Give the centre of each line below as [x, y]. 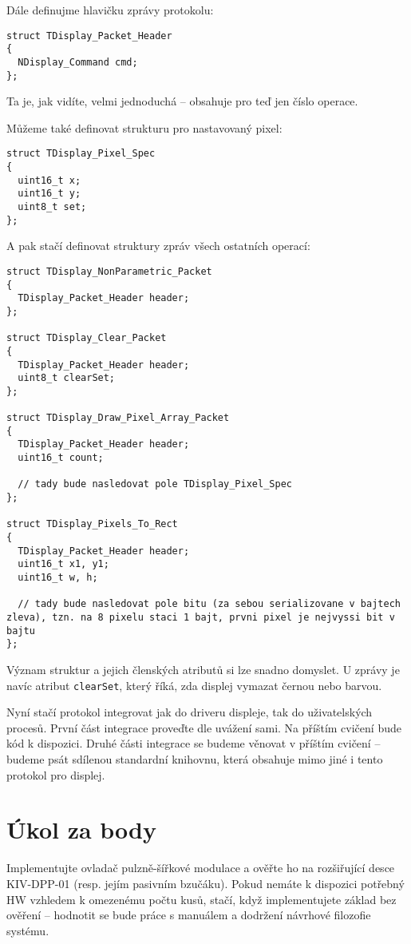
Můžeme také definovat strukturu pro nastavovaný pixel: [144, 127]
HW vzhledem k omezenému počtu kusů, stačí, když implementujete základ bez [202, 899]
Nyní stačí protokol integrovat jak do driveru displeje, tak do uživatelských [190, 712]
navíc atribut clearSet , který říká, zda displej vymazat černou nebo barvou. [194, 685]
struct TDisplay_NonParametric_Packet [109, 271]
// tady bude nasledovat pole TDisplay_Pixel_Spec [155, 484]
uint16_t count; [61, 458]
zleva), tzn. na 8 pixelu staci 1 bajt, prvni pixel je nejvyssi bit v [201, 617]
